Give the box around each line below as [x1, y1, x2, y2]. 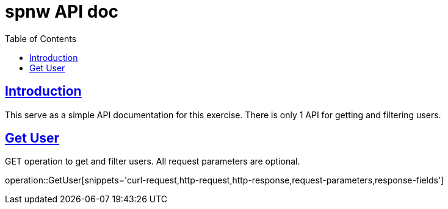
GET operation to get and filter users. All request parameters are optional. [5, 156, 300, 167]
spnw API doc [5, 1, 119, 22]
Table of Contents [5, 33, 77, 44]
